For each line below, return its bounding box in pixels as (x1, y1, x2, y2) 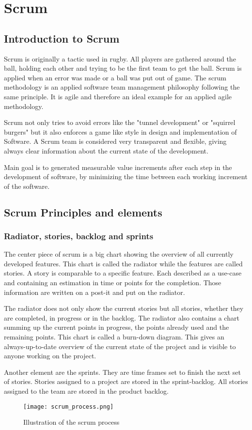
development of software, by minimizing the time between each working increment (4, 171, 248, 182)
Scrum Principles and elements (4, 204, 162, 219)
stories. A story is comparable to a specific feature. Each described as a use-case (4, 268, 242, 278)
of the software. (4, 181, 50, 191)
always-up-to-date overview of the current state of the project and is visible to (4, 341, 236, 351)
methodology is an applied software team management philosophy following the (4, 82, 240, 92)
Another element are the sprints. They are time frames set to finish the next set (4, 367, 241, 377)
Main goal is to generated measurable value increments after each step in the (4, 162, 232, 172)
